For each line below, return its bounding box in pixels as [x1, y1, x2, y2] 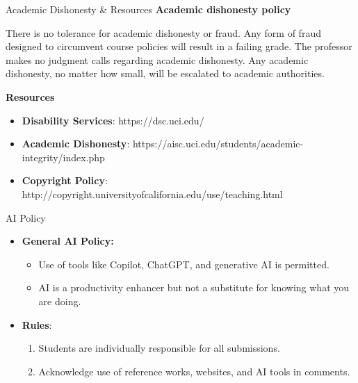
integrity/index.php [22, 149, 105, 164]
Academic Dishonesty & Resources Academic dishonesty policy [6, 2, 291, 16]
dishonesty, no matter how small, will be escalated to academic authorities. [6, 66, 325, 81]
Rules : [22, 317, 52, 332]
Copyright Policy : [22, 173, 108, 188]
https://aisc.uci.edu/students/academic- [132, 136, 304, 151]
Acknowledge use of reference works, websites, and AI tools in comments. [38, 364, 350, 378]
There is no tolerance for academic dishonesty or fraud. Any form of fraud [6, 25, 321, 40]
